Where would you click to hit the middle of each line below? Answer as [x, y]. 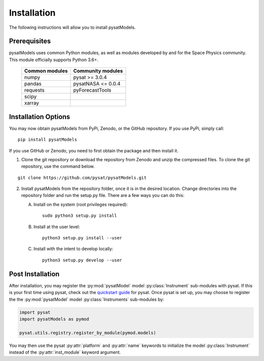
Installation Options [40, 117]
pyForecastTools [92, 90]
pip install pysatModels [47, 140]
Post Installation [34, 274]
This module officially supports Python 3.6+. [54, 60]
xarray [32, 103]
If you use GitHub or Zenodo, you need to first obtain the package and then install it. [94, 150]
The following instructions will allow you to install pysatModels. [72, 27]
